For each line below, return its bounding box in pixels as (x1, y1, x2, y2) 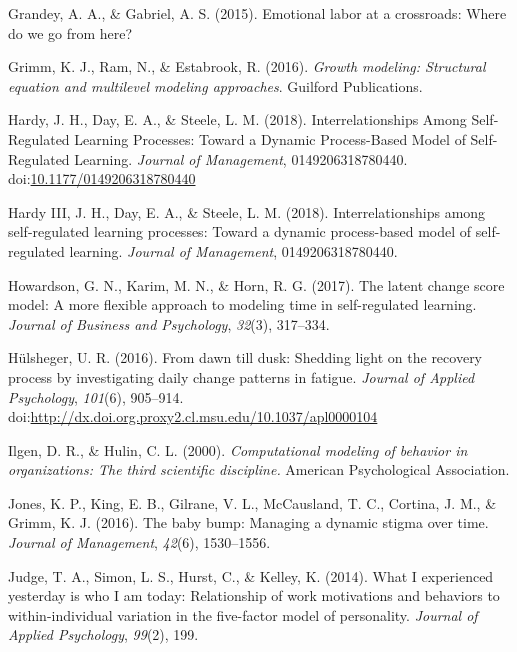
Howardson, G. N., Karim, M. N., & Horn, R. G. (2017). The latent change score (8, 274, 505, 295)
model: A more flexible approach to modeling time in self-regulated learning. (8, 294, 477, 315)
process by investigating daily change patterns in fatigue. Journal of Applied (8, 366, 475, 387)
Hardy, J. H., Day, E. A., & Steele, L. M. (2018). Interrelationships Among (8, 109, 467, 130)
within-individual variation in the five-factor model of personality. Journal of (8, 604, 478, 625)
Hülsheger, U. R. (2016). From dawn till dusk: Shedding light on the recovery (8, 347, 483, 368)
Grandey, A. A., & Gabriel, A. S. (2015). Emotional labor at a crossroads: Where (8, 3, 507, 23)
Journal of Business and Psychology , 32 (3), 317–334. (8, 313, 330, 334)
